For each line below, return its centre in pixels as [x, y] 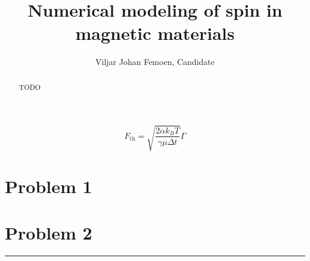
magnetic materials [155, 33]
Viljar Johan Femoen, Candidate [155, 62]
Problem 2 [49, 233]
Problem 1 [49, 186]
